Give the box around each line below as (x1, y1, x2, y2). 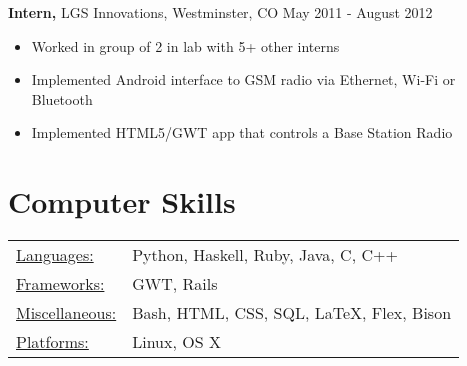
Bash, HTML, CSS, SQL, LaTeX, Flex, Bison (132, 301, 452, 325)
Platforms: (16, 330, 89, 354)
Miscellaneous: (16, 301, 117, 325)
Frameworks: (16, 272, 105, 296)
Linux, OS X (132, 330, 221, 354)
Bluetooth (31, 88, 93, 109)
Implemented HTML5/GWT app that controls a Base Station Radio (31, 122, 453, 143)
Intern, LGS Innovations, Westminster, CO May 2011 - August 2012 (8, 2, 433, 22)
